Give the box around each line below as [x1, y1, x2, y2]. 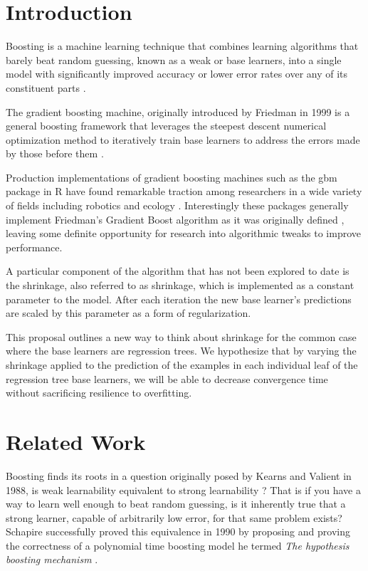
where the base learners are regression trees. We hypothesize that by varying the [6, 343, 357, 358]
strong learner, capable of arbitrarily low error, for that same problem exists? [6, 510, 342, 525]
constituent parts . [6, 80, 86, 95]
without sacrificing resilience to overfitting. [6, 385, 192, 400]
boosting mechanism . [6, 552, 98, 567]
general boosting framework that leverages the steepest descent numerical [6, 118, 327, 133]
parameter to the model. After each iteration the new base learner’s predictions [6, 291, 352, 306]
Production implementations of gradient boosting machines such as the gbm [6, 169, 337, 184]
